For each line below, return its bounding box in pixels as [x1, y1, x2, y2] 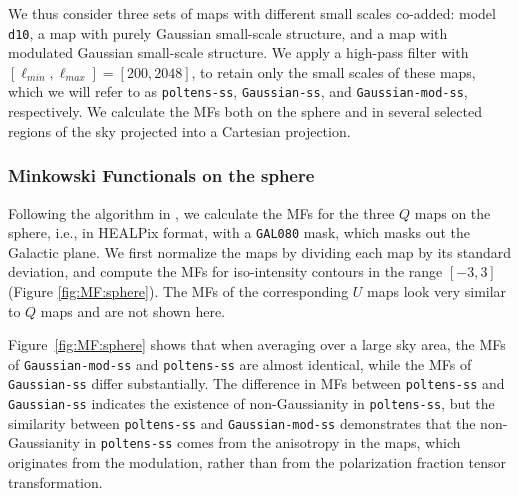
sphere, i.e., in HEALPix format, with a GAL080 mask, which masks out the [8, 222, 470, 243]
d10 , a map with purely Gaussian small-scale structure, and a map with [8, 22, 448, 43]
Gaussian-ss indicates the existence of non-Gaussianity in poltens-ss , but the [8, 393, 495, 414]
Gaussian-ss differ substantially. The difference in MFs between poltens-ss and [8, 373, 505, 394]
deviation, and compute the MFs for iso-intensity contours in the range [8, 261, 443, 282]
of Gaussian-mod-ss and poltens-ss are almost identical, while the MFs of [8, 353, 472, 374]
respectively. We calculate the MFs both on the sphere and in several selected [8, 101, 482, 122]
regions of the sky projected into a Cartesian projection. [8, 120, 351, 141]
